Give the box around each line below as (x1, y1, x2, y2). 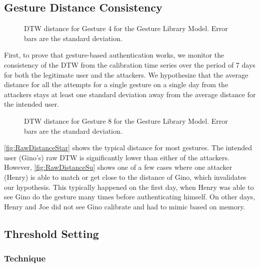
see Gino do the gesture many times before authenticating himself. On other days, (4, 191, 255, 202)
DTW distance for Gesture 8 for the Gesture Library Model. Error (24, 115, 228, 126)
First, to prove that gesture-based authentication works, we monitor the (4, 50, 224, 60)
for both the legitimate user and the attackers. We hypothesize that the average (4, 69, 248, 80)
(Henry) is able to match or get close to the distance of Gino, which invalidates (4, 171, 246, 182)
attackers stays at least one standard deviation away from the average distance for (4, 89, 256, 99)
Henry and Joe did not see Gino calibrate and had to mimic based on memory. (4, 201, 245, 211)
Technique (4, 252, 46, 264)
